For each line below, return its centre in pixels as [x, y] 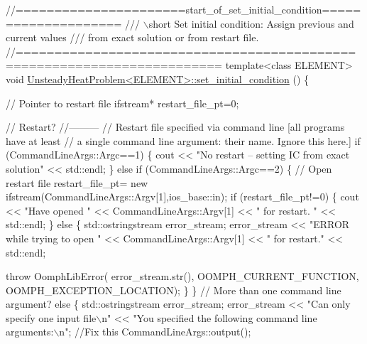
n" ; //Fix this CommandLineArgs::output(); [155, 332]
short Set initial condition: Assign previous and [251, 23]
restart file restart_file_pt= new [77, 182]
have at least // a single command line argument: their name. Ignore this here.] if [183, 140]
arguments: [30, 332]
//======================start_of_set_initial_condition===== [183, 9]
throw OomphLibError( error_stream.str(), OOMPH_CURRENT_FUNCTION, [182, 276]
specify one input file [51, 317]
